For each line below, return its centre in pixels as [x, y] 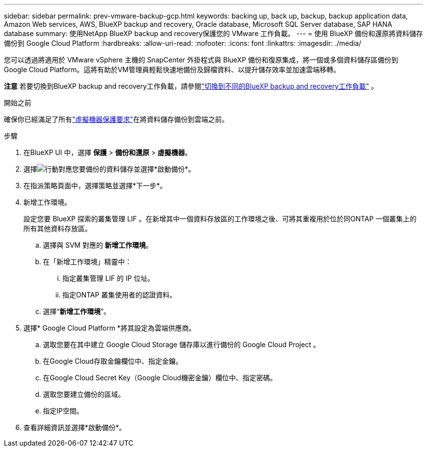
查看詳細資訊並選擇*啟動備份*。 [75, 427]
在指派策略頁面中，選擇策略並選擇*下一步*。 [95, 186]
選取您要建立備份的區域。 [84, 394]
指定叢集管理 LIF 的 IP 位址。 [108, 278]
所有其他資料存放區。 [58, 228]
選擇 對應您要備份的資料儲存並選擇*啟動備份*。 [109, 169]
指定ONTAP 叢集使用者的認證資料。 [119, 295]
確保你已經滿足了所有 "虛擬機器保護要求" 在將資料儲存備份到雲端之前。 [116, 119]
